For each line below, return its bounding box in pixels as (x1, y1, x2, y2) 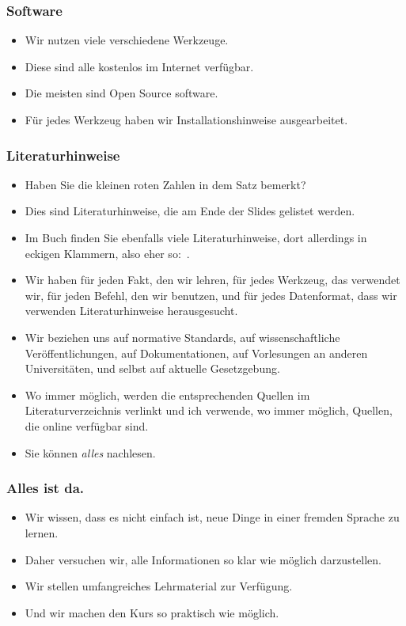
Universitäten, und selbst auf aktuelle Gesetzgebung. (25, 360, 280, 377)
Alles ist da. (6, 478, 85, 498)
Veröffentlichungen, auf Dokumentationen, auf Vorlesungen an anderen (25, 344, 368, 361)
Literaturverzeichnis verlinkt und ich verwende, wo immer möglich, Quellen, (25, 402, 393, 419)
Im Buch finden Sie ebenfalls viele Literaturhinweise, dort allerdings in (25, 230, 367, 245)
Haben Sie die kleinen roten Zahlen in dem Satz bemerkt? (25, 176, 306, 192)
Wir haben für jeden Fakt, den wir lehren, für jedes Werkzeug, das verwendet (25, 271, 400, 288)
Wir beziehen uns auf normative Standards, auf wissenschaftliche (25, 328, 340, 345)
